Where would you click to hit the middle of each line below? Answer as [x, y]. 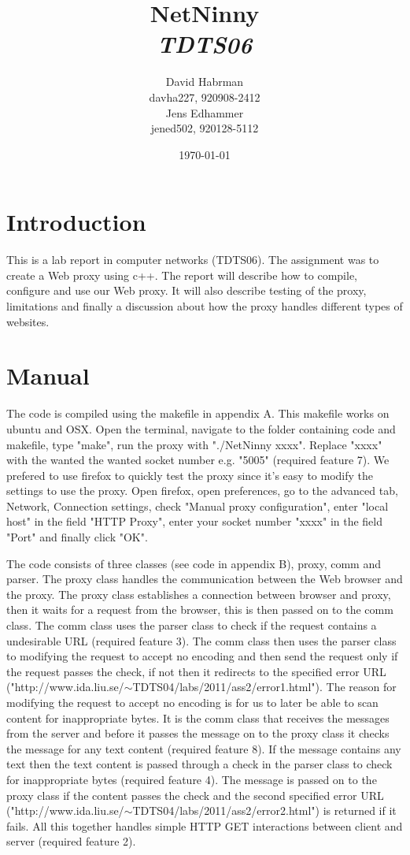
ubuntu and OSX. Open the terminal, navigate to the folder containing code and [201, 428]
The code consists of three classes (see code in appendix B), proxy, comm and [194, 563]
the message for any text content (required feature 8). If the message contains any [204, 748]
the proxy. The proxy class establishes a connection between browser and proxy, [199, 594]
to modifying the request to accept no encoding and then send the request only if [202, 656]
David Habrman [205, 82]
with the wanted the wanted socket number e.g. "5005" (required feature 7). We [198, 460]
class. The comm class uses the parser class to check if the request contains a [192, 625]
